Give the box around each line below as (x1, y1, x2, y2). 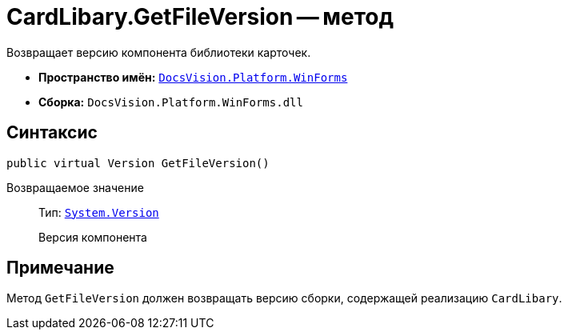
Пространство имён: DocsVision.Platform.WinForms (38, 70, 348, 84)
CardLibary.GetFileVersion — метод (6, 3, 394, 30)
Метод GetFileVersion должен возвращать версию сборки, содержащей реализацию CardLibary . (6, 291, 562, 306)
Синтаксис (6, 122, 98, 143)
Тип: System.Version (38, 205, 159, 219)
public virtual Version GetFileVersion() (6, 156, 270, 170)
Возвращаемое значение (6, 180, 144, 194)
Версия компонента (38, 230, 147, 244)
